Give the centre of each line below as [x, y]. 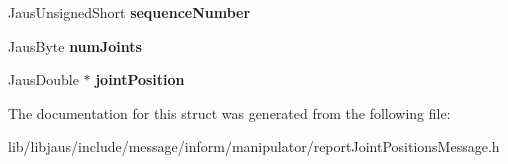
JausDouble [43, 79]
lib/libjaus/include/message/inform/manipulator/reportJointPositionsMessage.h [254, 146]
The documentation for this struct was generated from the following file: [229, 112]
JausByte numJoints [75, 45]
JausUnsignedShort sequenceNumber [129, 12]
